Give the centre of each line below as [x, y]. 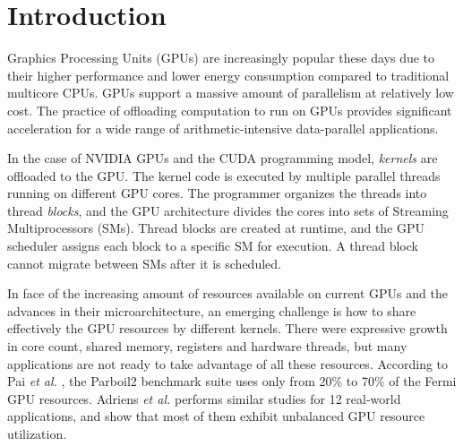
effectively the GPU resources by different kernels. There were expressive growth [227, 328]
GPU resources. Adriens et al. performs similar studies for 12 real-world [204, 398]
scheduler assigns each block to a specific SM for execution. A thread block [213, 246]
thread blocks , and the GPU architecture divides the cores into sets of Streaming [228, 210]
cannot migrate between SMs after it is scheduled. [144, 263]
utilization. [37, 433]
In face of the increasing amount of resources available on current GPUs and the [227, 293]
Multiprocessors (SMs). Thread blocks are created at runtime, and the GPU [216, 228]
